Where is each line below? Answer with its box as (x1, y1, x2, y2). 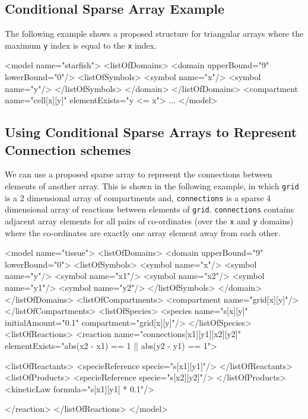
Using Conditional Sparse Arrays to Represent (5, 123, 297, 141)
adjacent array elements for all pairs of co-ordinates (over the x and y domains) (5, 214, 294, 227)
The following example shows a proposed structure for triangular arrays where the (5, 27, 304, 40)
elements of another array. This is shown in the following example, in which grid (5, 180, 299, 192)
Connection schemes (5, 140, 131, 158)
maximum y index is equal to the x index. (5, 39, 157, 51)
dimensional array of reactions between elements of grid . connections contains (5, 203, 294, 215)
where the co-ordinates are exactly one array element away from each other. (5, 226, 281, 239)
